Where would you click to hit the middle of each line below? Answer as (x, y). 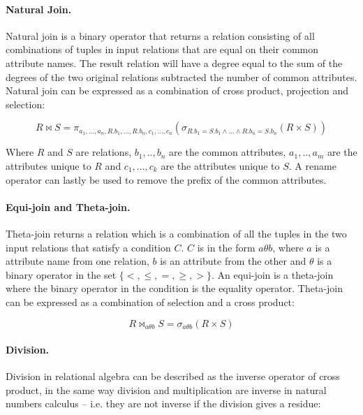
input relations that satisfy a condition (88, 247)
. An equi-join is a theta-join (272, 274)
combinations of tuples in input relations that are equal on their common (162, 49)
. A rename (312, 165)
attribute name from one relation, (77, 261)
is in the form (226, 247)
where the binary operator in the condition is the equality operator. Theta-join (174, 288)
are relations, (104, 152)
